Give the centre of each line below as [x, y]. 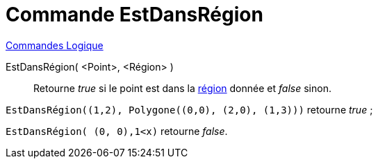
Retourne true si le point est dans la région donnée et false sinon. [182, 88]
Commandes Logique [55, 45]
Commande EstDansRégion [134, 15]
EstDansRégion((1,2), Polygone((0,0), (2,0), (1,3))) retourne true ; [189, 109]
